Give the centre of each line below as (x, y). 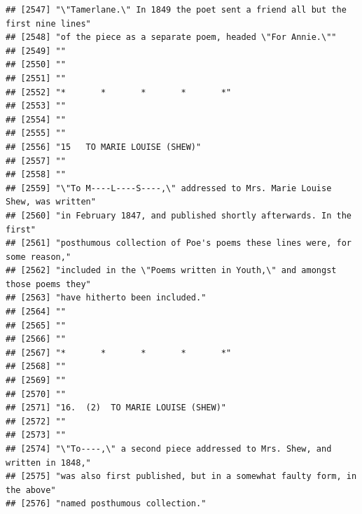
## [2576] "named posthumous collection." (106, 504)
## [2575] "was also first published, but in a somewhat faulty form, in (181, 477)
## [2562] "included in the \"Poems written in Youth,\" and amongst (171, 271)
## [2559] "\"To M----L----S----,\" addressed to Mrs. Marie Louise (169, 188)
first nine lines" (48, 23)
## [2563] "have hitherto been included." (106, 298)
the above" (31, 490)
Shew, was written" (51, 202)
